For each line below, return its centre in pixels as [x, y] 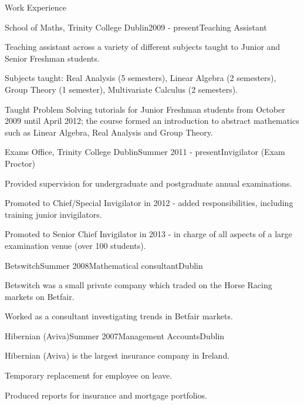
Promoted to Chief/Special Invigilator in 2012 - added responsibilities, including [149, 203]
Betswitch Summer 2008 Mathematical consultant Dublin [104, 265]
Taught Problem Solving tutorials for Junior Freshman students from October [145, 109]
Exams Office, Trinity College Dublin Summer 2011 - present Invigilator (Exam [145, 152]
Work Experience [36, 7]
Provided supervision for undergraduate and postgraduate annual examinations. [148, 183]
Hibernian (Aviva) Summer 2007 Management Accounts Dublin [115, 335]
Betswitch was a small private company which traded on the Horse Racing [139, 285]
